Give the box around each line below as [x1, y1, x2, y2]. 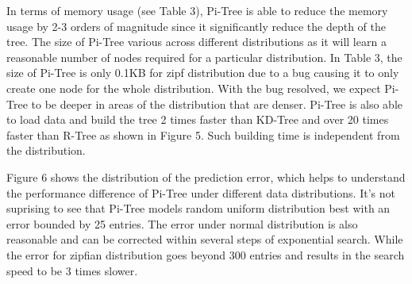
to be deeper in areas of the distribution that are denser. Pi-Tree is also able [31, 95, 402, 112]
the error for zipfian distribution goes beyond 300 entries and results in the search [6, 246, 405, 263]
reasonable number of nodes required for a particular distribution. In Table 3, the [6, 48, 402, 65]
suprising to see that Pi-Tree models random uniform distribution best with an [6, 200, 391, 217]
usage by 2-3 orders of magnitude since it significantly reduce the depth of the [6, 17, 386, 34]
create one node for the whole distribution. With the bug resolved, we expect [6, 79, 381, 96]
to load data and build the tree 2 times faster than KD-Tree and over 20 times [6, 111, 389, 128]
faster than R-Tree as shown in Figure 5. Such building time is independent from [6, 126, 400, 143]
